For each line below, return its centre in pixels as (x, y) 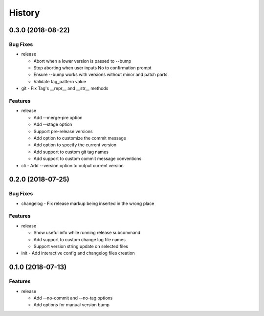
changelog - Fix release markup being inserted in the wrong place (88, 203)
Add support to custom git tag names (71, 152)
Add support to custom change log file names (79, 239)
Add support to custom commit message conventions (88, 158)
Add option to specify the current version (75, 145)
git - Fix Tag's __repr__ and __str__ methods (65, 89)
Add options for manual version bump (72, 305)
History (24, 13)
